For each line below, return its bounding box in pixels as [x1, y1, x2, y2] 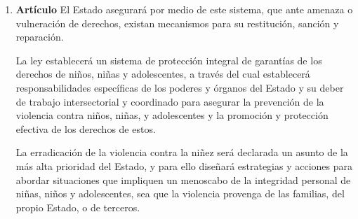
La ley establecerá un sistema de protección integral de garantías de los [15, 52, 322, 67]
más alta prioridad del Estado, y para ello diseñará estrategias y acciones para [15, 158, 353, 173]
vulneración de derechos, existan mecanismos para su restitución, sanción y [15, 15, 339, 30]
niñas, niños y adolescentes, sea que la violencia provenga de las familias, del [15, 186, 345, 201]
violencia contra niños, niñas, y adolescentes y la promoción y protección [15, 108, 329, 122]
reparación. [15, 29, 64, 44]
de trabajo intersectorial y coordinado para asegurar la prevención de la [15, 94, 324, 108]
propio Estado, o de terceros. [15, 199, 140, 214]
